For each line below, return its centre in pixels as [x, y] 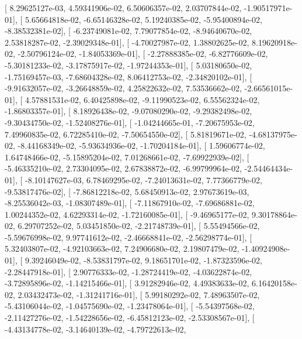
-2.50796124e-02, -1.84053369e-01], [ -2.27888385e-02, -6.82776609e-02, [143, 54]
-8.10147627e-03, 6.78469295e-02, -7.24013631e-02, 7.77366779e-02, [143, 179]
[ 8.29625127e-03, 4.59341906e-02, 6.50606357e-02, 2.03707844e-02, [123, 8]
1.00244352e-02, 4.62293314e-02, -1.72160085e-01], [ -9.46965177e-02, [127, 214]
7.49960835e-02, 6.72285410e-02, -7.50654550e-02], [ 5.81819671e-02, [126, 134]
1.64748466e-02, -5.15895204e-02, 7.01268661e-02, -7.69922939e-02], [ [127, 157]
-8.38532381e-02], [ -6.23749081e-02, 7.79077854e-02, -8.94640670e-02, [129, 31]
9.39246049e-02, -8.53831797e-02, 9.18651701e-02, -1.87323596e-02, [143, 260]
